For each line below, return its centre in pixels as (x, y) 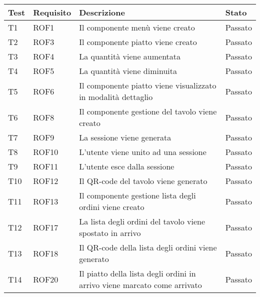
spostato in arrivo (110, 233)
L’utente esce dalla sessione (127, 166)
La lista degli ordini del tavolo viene (142, 221)
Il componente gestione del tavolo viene (148, 111)
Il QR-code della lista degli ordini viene (148, 247)
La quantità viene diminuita (128, 71)
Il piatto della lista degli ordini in (137, 273)
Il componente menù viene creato (137, 27)
